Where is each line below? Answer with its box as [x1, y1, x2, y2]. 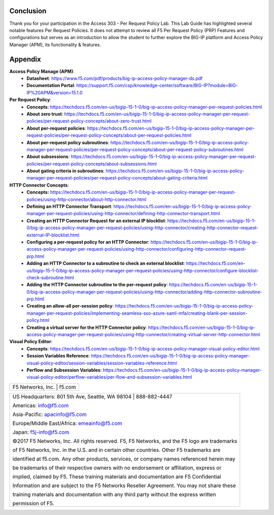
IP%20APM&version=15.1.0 [26, 89, 83, 96]
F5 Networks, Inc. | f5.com [12, 383, 76, 390]
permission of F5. [12, 500, 54, 507]
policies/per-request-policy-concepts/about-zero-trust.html [26, 118, 152, 124]
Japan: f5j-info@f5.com [12, 429, 70, 436]
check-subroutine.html [26, 275, 74, 281]
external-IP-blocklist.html [26, 232, 80, 238]
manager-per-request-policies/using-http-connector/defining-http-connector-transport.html [26, 210, 220, 217]
